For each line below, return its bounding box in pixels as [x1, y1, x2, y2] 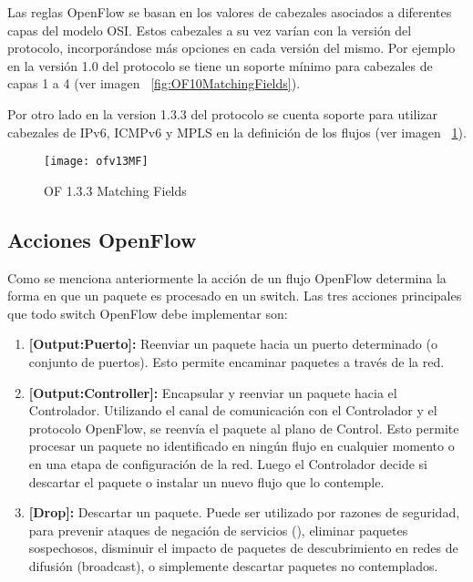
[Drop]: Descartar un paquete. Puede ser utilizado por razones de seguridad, [28, 503, 460, 522]
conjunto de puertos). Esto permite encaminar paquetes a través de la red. [28, 352, 445, 371]
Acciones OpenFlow [7, 225, 197, 253]
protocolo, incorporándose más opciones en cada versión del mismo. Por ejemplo [7, 38, 456, 57]
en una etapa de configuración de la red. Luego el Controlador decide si [28, 454, 427, 473]
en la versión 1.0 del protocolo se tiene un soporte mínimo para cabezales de [7, 56, 433, 75]
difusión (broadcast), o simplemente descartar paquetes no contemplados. [28, 556, 438, 575]
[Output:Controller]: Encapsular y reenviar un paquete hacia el [28, 383, 397, 402]
